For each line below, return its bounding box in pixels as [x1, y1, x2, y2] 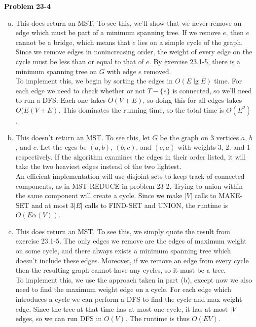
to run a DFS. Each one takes [15, 95, 106, 105]
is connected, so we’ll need [172, 85, 252, 95]
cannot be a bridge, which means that [15, 37, 130, 47]
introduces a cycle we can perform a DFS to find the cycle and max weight [15, 294, 242, 304]
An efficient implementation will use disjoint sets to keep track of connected [15, 170, 245, 181]
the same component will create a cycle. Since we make [15, 190, 183, 201]
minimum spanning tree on [15, 66, 97, 76]
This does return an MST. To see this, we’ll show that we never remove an [15, 17, 242, 28]
